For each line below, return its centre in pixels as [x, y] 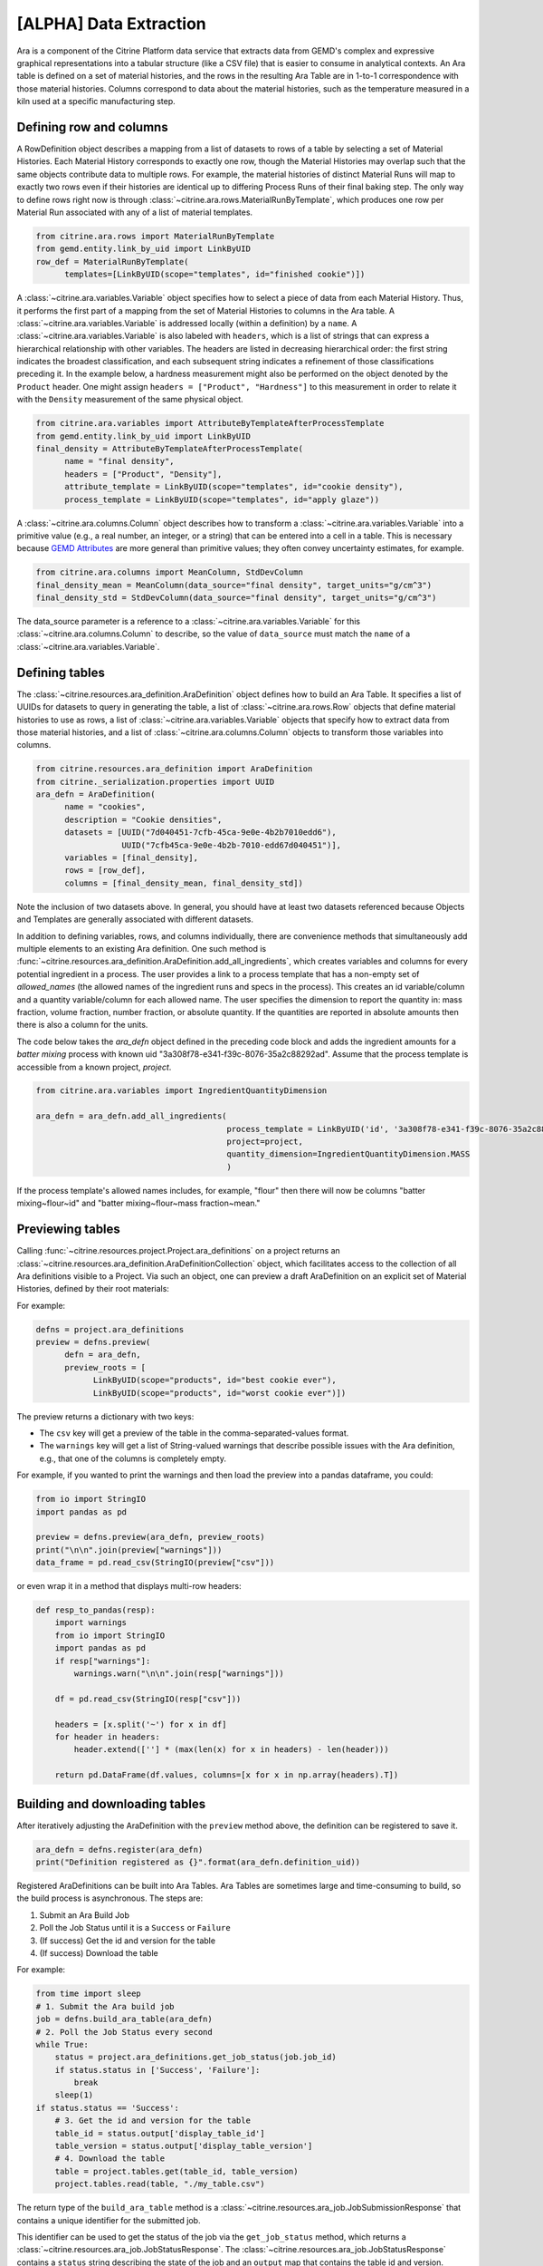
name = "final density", [120, 461]
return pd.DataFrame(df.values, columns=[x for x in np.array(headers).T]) [227, 1775]
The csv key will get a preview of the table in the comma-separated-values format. [194, 1433]
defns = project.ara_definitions [110, 1329]
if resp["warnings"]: [103, 1661]
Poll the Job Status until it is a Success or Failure [135, 1928]
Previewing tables [69, 1230]
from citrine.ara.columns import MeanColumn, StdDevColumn [169, 572]
